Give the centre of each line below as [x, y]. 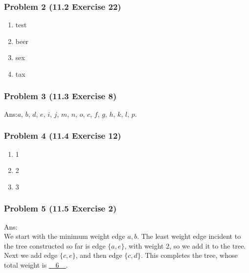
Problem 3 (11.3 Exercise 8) [60, 95]
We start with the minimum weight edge [65, 236]
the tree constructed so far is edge [55, 245]
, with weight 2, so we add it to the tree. [185, 245]
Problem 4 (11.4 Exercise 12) [63, 136]
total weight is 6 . [36, 265]
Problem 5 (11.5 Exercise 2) [60, 208]
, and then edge [99, 255]
